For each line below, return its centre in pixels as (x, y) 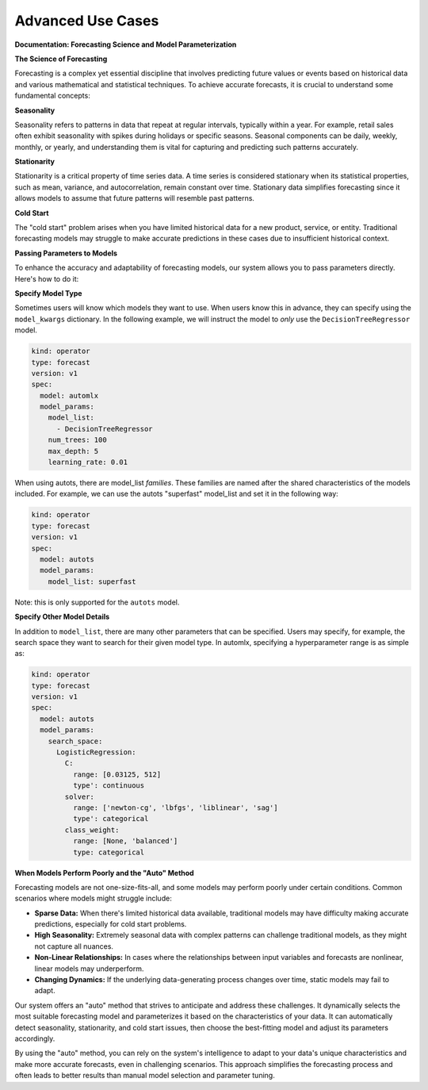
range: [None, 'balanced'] (125, 841)
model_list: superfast (92, 581)
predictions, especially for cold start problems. (111, 924)
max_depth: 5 (73, 451)
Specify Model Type (48, 293)
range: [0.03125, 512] (117, 774)
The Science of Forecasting (61, 59)
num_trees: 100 (77, 440)
